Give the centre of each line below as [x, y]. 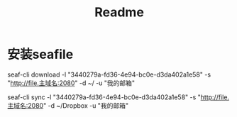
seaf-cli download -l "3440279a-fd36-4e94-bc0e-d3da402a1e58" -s [109, 74]
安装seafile [40, 55]
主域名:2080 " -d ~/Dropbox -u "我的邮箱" [68, 105]
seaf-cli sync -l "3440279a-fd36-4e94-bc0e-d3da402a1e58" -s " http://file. [118, 97]
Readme [119, 12]
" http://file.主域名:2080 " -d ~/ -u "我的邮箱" [71, 83]
